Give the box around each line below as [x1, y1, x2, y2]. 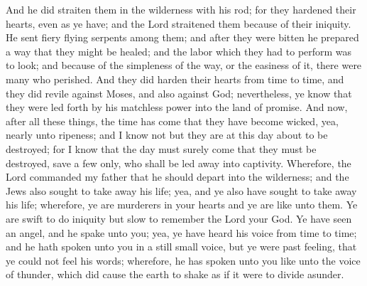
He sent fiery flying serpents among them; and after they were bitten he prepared [6, 30, 359, 45]
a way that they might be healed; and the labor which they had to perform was [6, 43, 352, 58]
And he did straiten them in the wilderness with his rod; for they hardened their [6, 2, 356, 16]
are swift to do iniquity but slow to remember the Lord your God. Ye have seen [6, 211, 352, 226]
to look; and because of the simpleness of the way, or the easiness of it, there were [6, 58, 362, 73]
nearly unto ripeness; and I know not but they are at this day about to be [6, 127, 328, 142]
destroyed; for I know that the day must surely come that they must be [6, 141, 317, 156]
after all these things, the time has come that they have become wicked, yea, [6, 113, 339, 128]
